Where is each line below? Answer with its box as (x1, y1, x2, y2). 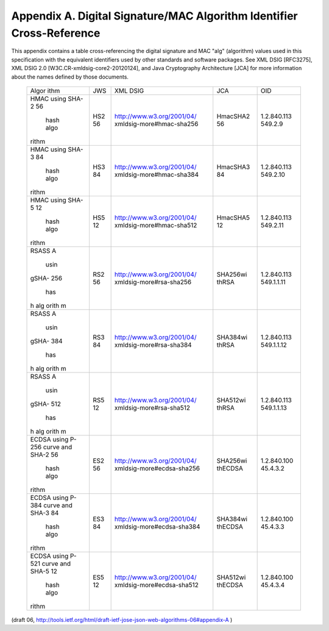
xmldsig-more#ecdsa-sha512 (114, 580, 199, 589)
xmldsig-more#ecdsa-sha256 (114, 464, 200, 472)
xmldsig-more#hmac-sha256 (114, 119, 199, 128)
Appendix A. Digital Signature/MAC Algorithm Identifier (11, 9, 298, 23)
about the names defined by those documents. (11, 73, 129, 80)
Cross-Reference (11, 26, 101, 40)
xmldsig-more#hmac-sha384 (114, 170, 199, 179)
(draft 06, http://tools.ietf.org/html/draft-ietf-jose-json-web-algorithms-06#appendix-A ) (11, 616, 233, 623)
